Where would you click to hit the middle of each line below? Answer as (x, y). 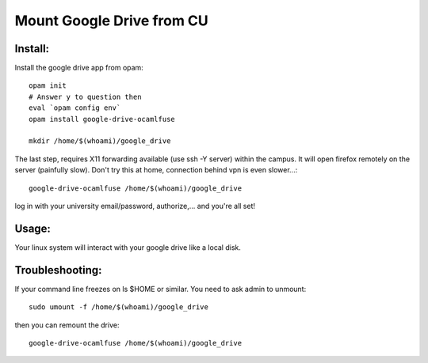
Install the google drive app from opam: (79, 68)
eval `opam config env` (75, 108)
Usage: (33, 228)
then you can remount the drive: (67, 325)
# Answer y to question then (85, 96)
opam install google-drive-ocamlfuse (102, 119)
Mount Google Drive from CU (112, 21)
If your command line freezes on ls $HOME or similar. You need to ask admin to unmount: (160, 289)
